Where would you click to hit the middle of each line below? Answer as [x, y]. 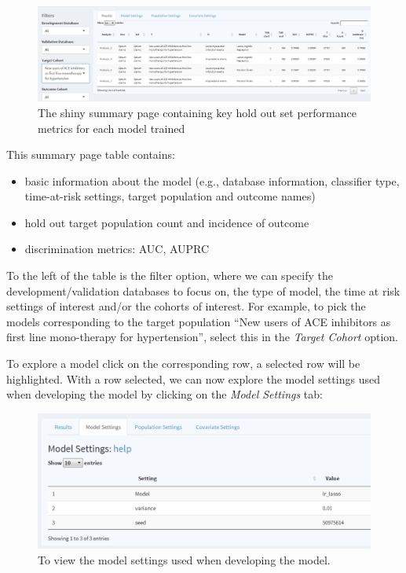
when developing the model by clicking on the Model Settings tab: [165, 394]
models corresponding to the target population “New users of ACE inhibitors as [199, 321]
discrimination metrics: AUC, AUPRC [117, 249]
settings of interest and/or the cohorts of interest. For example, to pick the [186, 306]
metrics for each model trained [112, 128]
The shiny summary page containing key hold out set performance [197, 112]
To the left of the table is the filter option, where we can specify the [170, 275]
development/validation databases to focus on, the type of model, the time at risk [203, 290]
